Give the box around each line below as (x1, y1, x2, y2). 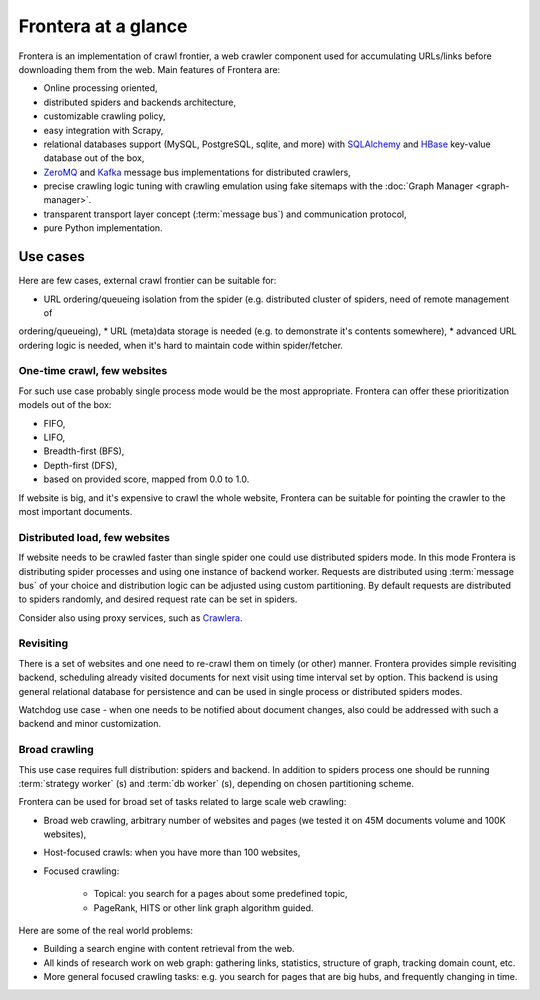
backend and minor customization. (18, 718, 162, 730)
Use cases (18, 248, 85, 265)
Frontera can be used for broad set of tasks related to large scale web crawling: (18, 796, 347, 808)
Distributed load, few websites (18, 530, 170, 544)
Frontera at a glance (18, 15, 188, 37)
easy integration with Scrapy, (43, 124, 164, 136)
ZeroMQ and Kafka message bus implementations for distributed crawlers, (43, 166, 352, 178)
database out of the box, (43, 152, 145, 164)
